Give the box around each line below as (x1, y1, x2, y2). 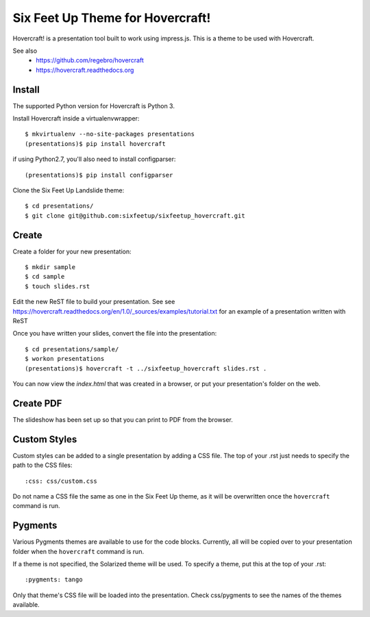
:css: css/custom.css (25, 477, 97, 485)
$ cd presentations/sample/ (25, 345, 119, 353)
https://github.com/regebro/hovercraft (36, 56, 144, 64)
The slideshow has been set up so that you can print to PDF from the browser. (12, 415, 233, 424)
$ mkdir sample (25, 264, 76, 271)
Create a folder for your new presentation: (12, 247, 132, 255)
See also (12, 47, 38, 55)
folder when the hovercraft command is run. (12, 547, 144, 555)
